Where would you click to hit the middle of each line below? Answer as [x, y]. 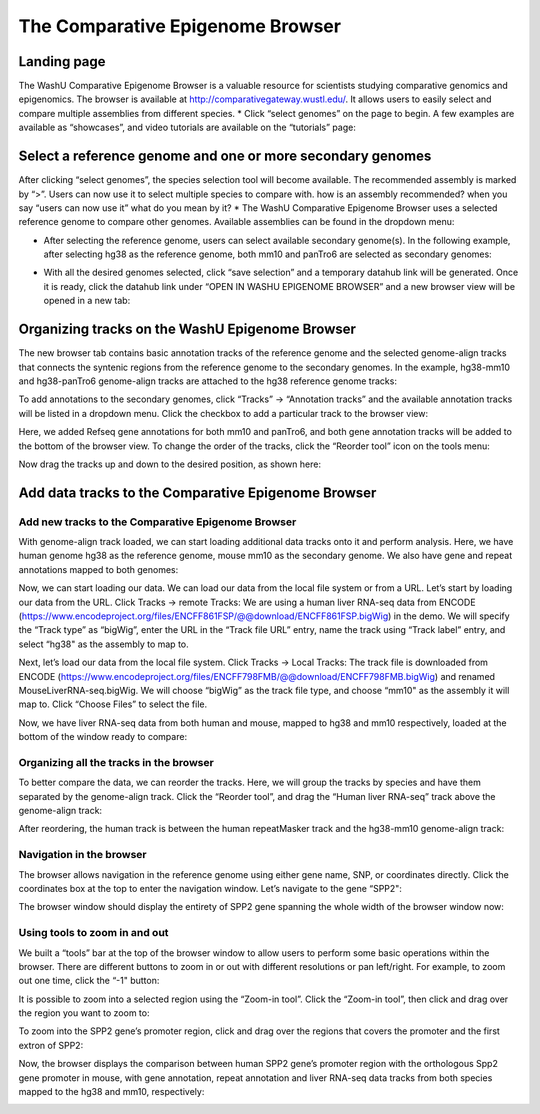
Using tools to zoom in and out [93, 933]
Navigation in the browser [82, 855]
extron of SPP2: [51, 1045]
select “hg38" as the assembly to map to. [103, 644]
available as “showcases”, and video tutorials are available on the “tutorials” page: [187, 127]
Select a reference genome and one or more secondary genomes [225, 156]
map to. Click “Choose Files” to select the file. [113, 704]
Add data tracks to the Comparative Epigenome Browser [197, 492]
